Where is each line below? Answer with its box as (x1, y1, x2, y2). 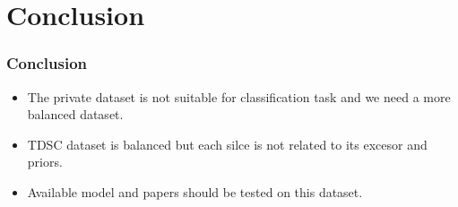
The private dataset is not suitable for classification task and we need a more (27, 87, 451, 106)
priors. (27, 152, 63, 171)
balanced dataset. (27, 105, 124, 124)
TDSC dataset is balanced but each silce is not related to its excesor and (27, 134, 428, 153)
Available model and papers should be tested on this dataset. (27, 182, 363, 201)
